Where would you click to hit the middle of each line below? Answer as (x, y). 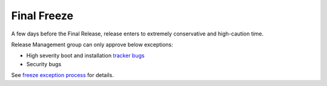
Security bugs (44, 64)
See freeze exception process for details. (63, 75)
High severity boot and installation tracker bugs (85, 56)
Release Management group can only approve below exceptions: (92, 45)
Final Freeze (42, 16)
